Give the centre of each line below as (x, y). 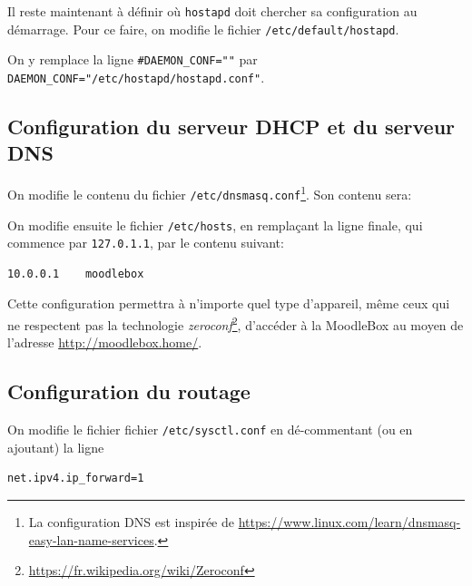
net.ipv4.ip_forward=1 (76, 479)
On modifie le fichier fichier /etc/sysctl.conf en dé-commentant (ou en (210, 430)
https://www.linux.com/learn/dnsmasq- (349, 521)
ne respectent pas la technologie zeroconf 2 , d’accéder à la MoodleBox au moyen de (236, 323)
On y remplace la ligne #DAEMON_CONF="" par (133, 59)
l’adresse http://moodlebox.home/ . (105, 342)
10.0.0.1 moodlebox (76, 273)
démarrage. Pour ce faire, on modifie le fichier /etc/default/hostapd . (203, 29)
